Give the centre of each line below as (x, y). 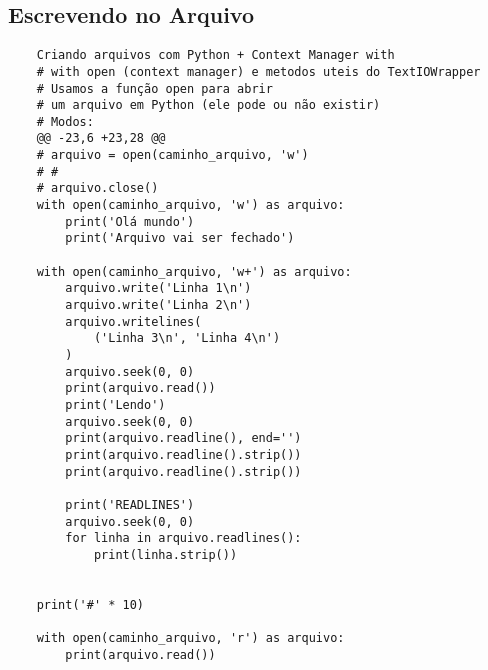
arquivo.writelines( (133, 321)
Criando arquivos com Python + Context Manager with (215, 55)
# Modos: (65, 121)
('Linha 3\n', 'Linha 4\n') (187, 338)
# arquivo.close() (97, 188)
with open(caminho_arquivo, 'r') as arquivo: (190, 638)
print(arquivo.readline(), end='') (183, 438)
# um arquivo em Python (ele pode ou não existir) (208, 105)
